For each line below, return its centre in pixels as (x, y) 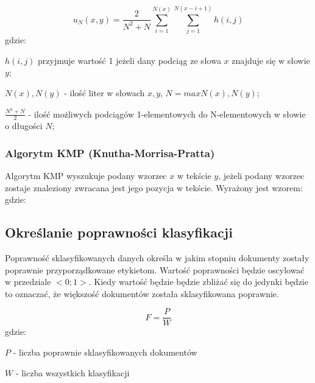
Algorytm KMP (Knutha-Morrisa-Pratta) (110, 153)
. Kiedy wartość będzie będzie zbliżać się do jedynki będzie (198, 282)
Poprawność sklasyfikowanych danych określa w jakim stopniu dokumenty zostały (157, 258)
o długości (24, 126)
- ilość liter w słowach (104, 92)
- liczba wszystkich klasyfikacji (73, 372)
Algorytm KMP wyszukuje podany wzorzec (86, 176)
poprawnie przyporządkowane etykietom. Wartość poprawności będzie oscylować (155, 269)
